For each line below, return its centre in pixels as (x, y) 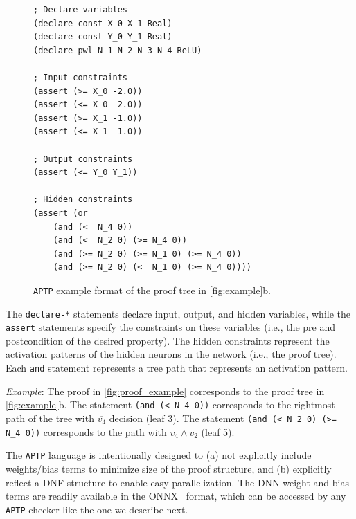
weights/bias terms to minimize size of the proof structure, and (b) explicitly (169, 468)
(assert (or (61, 213)
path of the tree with (50, 418)
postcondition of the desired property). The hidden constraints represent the (168, 340)
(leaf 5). (218, 431)
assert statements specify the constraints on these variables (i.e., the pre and (171, 327)
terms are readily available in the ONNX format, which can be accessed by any (176, 496)
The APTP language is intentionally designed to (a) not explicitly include (159, 455)
